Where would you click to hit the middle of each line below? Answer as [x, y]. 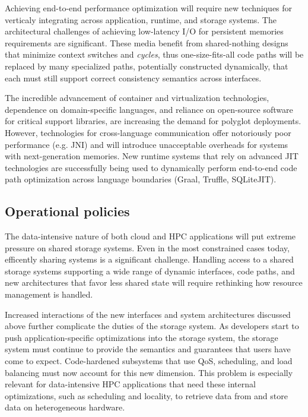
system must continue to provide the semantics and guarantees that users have [148, 349]
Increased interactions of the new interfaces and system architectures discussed [148, 314]
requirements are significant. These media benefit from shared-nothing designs [147, 42]
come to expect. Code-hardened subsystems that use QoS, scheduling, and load [149, 361]
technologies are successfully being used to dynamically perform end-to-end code [151, 167]
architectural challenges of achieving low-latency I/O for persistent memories [144, 31]
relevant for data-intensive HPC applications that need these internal [130, 384]
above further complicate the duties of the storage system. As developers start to [152, 326]
